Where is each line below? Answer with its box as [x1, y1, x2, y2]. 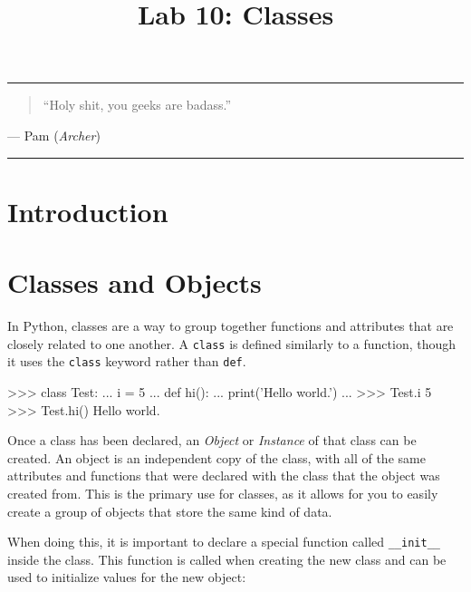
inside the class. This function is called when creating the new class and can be [7, 549, 447, 568]
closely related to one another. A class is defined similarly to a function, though [7, 334, 457, 353]
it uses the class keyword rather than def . [7, 352, 246, 371]
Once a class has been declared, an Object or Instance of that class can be [7, 431, 417, 450]
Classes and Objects [7, 264, 262, 301]
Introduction [7, 192, 168, 229]
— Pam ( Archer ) [7, 125, 101, 144]
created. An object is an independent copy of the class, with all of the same [7, 448, 426, 467]
